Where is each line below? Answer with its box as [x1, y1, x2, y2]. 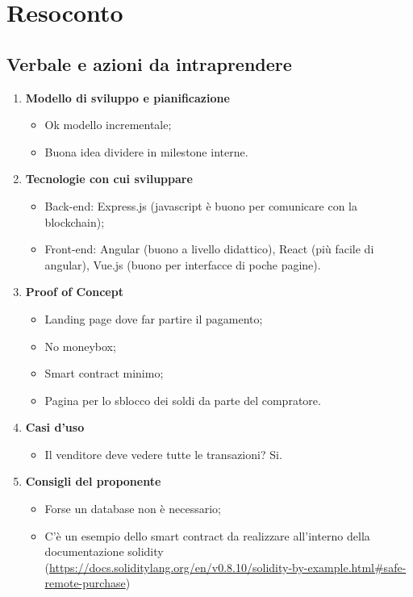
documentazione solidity [44, 543, 164, 560]
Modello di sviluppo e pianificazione [25, 89, 230, 106]
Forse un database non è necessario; [44, 500, 221, 517]
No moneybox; [44, 337, 116, 354]
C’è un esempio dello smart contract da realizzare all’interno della [44, 527, 370, 544]
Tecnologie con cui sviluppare [25, 170, 193, 187]
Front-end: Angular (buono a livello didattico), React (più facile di [44, 240, 374, 257]
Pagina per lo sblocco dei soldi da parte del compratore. [44, 391, 321, 408]
